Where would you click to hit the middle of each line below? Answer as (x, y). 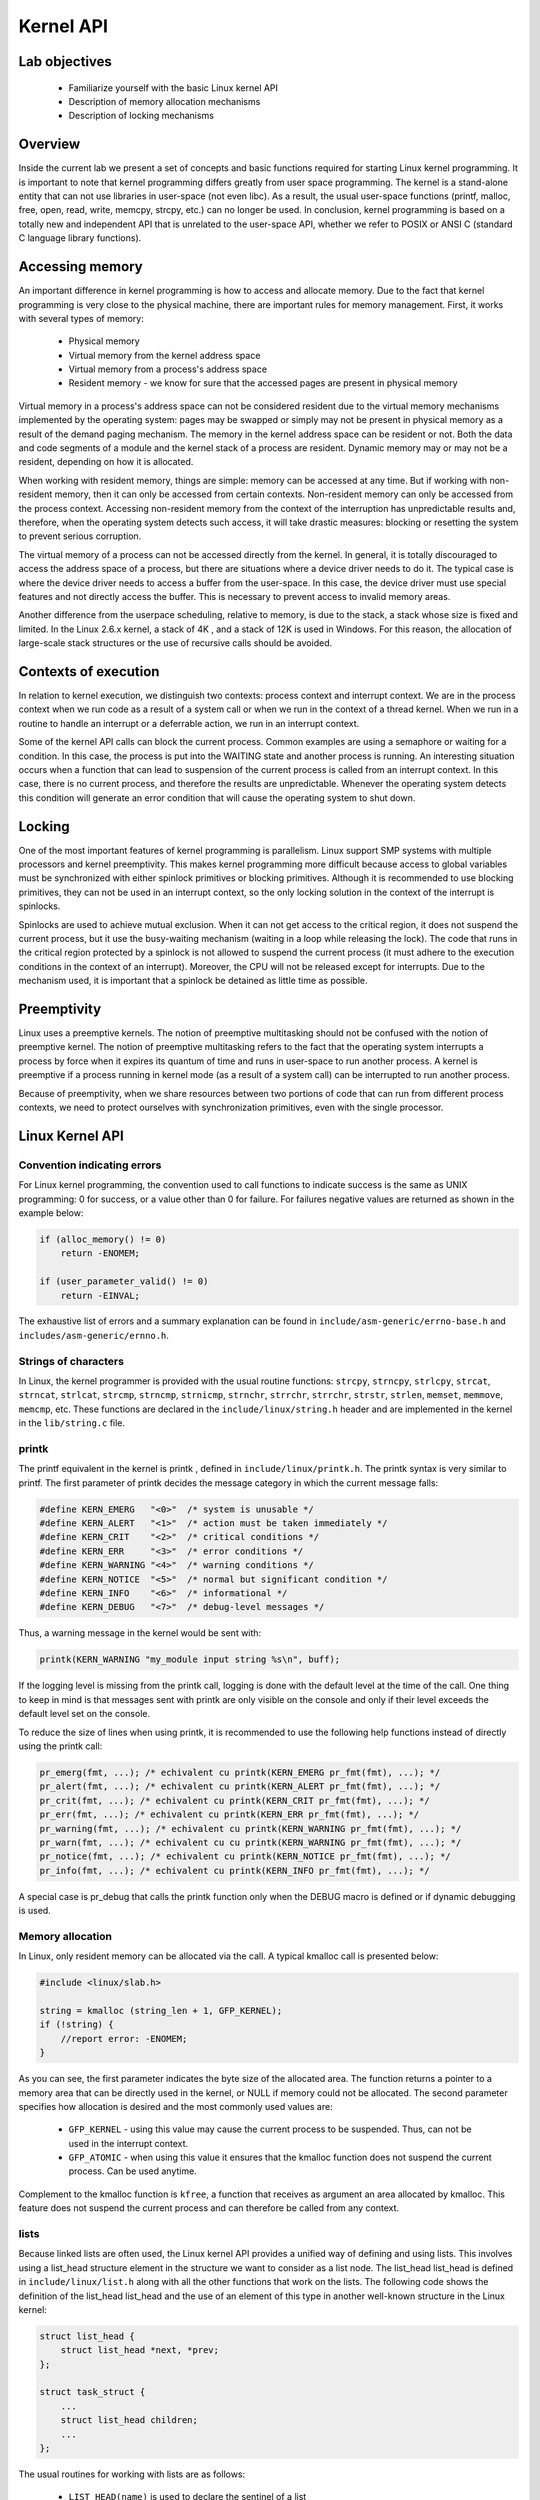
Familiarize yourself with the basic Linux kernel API (173, 87)
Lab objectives (65, 61)
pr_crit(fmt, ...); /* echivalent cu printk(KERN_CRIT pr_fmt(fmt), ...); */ (234, 1800)
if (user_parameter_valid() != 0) (124, 1281)
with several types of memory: (81, 318)
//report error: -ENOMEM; (124, 2038)
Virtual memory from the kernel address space (164, 355)
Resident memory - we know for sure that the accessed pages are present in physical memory (263, 383)
